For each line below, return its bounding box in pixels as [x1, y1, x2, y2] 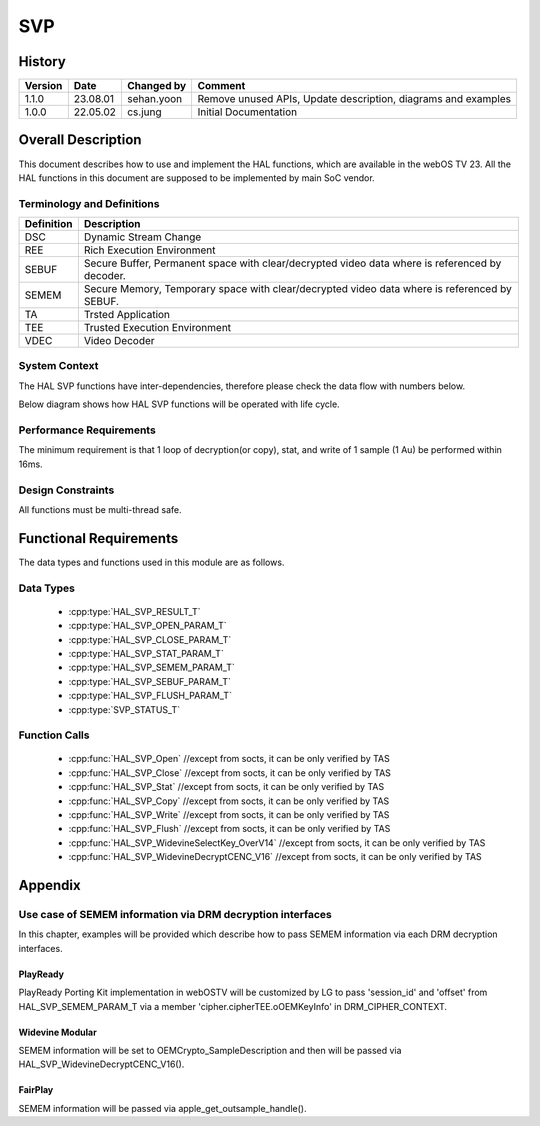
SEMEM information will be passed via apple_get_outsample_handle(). [18, 1102, 307, 1114]
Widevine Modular [18, 1026, 97, 1038]
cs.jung [126, 105, 162, 119]
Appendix [18, 877, 81, 894]
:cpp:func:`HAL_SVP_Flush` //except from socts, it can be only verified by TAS [68, 823, 391, 835]
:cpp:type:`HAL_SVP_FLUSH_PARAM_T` [68, 690, 232, 702]
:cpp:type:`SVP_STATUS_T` [68, 703, 181, 715]
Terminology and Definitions [18, 196, 160, 210]
